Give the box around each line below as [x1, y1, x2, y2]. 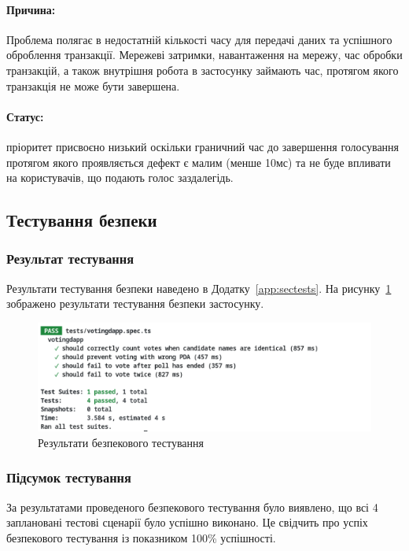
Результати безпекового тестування [38, 434, 204, 450]
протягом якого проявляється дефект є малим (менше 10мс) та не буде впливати [6, 153, 391, 170]
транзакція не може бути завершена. [6, 77, 180, 94]
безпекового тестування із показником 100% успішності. [6, 529, 276, 545]
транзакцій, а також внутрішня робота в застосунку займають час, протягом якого [6, 61, 399, 78]
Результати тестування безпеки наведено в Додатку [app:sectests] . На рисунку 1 [6, 279, 392, 296]
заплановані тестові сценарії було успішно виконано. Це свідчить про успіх [6, 514, 368, 531]
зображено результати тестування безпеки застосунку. [6, 295, 264, 312]
